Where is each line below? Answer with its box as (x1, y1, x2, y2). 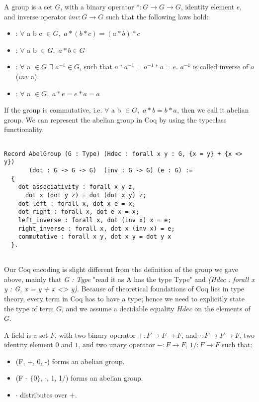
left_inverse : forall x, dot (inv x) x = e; (18, 216, 172, 224)
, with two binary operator (55, 329, 136, 340)
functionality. (4, 124, 44, 134)
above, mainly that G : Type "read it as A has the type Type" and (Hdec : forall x (4, 273, 255, 284)
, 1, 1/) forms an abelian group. (46, 373, 143, 383)
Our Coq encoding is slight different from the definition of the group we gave (4, 264, 238, 274)
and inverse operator (4, 11, 67, 21)
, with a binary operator (60, 1, 134, 11)
